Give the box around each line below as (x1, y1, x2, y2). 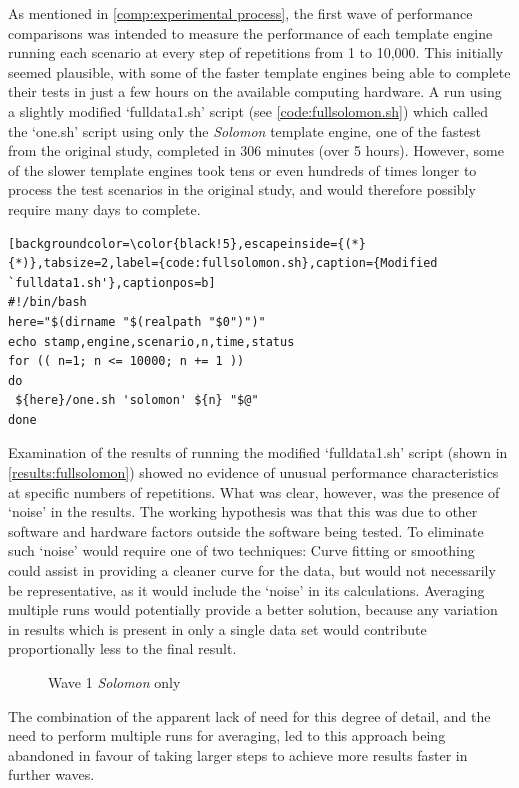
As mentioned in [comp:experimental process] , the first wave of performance (8, 3, 473, 23)
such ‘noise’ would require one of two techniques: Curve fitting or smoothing (8, 540, 475, 561)
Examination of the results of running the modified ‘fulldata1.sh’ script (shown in (8, 442, 508, 463)
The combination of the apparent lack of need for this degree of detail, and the (8, 705, 491, 726)
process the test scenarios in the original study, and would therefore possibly (8, 179, 476, 200)
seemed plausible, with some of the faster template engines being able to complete (8, 61, 511, 82)
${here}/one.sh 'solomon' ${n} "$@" (15, 393, 259, 408)
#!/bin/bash (8, 295, 87, 310)
